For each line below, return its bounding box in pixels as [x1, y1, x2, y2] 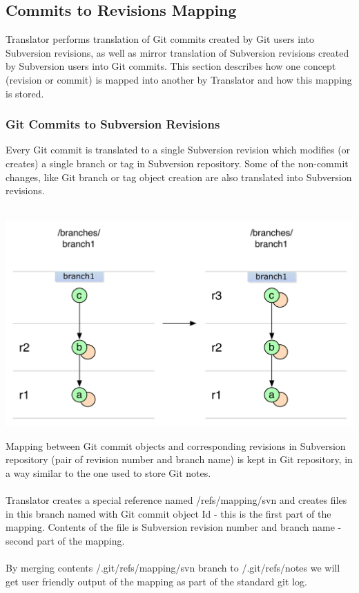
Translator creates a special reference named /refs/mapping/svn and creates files [6, 493, 347, 507]
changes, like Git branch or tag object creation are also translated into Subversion [6, 169, 352, 184]
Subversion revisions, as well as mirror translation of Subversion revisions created [6, 45, 349, 59]
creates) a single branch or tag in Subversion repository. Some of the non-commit [6, 156, 349, 170]
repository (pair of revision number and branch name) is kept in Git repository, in [6, 452, 353, 467]
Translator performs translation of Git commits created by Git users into [6, 32, 314, 46]
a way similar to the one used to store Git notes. [6, 465, 211, 480]
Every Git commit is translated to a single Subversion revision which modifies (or [6, 142, 351, 157]
